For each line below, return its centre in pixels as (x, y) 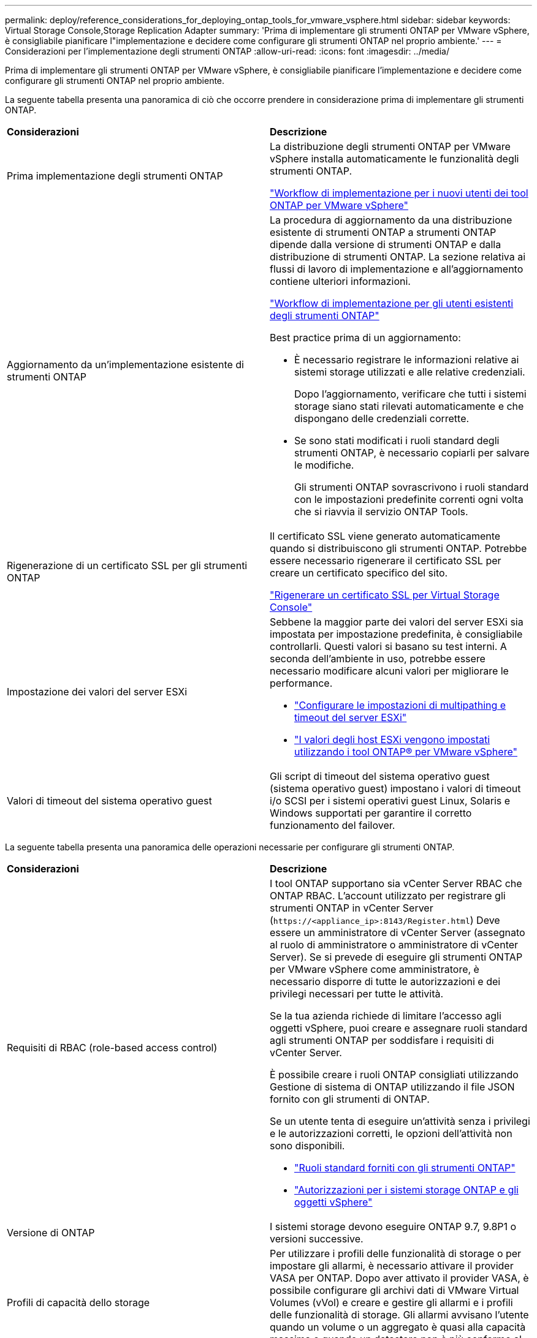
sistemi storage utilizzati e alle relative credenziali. (410, 372)
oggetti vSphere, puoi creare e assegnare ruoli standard (399, 1028)
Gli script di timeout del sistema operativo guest (380, 776)
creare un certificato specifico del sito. (359, 573)
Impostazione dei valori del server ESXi (97, 692)
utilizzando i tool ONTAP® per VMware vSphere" (406, 752)
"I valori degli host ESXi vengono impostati (392, 739)
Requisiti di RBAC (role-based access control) (112, 1048)
